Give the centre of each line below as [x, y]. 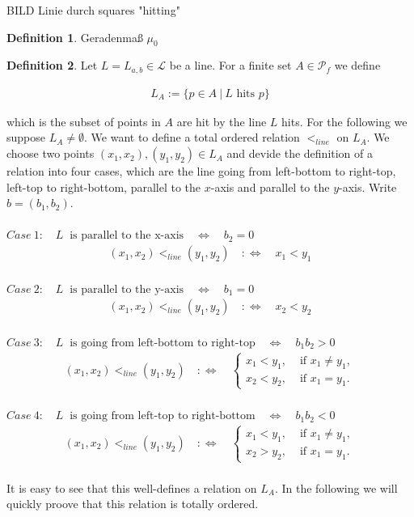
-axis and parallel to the [270, 186]
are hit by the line [222, 121]
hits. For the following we [344, 121]
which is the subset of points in [84, 121]
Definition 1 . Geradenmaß [75, 37]
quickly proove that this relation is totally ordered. [133, 504]
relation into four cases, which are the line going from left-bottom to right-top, [201, 171]
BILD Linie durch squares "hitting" [93, 10]
